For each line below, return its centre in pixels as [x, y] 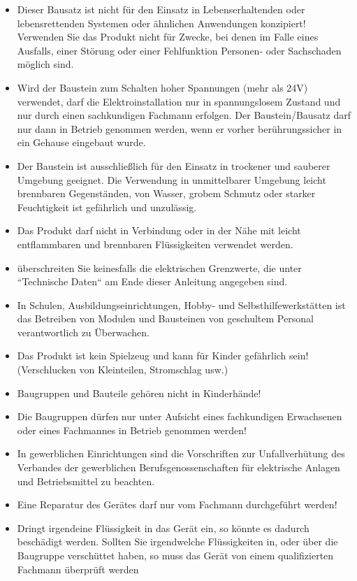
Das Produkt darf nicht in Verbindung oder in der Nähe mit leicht [159, 230]
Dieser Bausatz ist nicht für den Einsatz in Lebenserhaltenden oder [161, 9]
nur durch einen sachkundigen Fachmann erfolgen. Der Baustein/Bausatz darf [184, 115]
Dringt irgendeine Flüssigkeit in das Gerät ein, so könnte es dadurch [163, 528]
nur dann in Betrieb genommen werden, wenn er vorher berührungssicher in [180, 128]
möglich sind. [45, 64]
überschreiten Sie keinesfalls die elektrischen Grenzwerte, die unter [159, 267]
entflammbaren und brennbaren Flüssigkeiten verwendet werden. [155, 244]
